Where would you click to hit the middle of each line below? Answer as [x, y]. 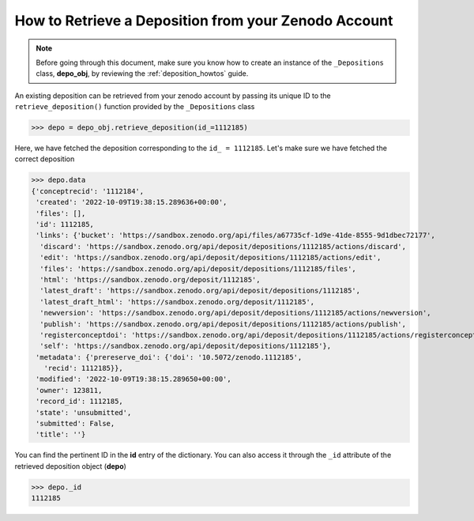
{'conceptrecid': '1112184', [88, 191]
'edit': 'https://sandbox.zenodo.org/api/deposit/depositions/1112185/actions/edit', [211, 258]
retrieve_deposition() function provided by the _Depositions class [135, 107]
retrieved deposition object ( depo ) [70, 466]
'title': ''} [61, 434]
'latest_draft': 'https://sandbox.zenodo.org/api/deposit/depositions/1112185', [200, 291]
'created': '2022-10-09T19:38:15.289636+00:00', [132, 202]
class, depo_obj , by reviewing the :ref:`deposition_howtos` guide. [142, 74]
